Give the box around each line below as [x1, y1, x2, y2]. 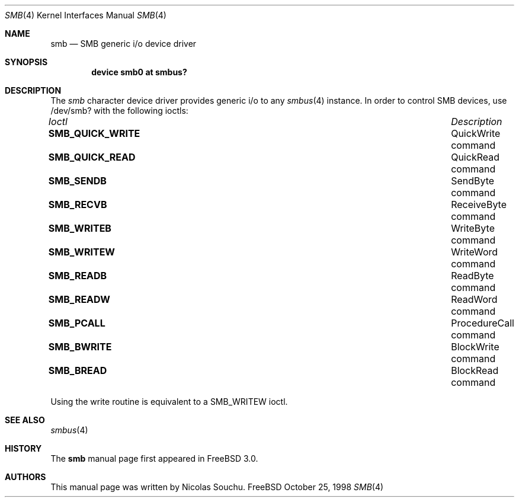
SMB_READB [48, 270, 107, 282]
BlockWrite [451, 341, 499, 353]
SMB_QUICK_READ [48, 151, 136, 163]
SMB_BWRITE [48, 341, 112, 353]
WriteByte [451, 222, 495, 234]
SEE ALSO [5, 415, 45, 425]
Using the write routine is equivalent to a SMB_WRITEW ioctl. [50, 397, 288, 407]
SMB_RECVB [48, 199, 107, 210]
